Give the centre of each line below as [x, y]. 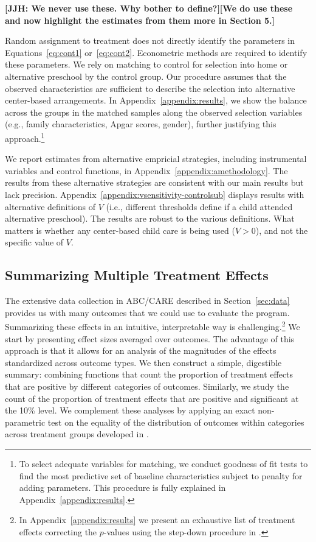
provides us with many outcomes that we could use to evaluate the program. [147, 312]
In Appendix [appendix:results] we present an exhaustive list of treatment [157, 520]
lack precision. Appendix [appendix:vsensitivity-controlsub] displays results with [155, 194]
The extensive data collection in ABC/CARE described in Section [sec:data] [147, 301]
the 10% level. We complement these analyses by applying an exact [130, 410]
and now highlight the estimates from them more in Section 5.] [140, 20]
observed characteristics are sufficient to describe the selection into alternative [150, 88]
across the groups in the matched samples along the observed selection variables [154, 112]
